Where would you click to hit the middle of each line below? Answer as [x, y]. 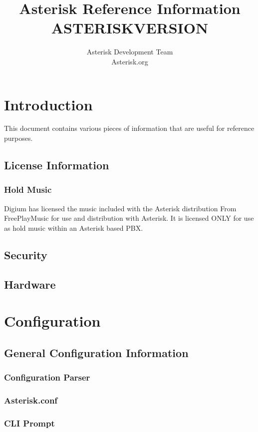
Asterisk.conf [31, 400]
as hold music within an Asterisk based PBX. [74, 227]
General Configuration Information [96, 352]
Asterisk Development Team [130, 52]
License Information [57, 165]
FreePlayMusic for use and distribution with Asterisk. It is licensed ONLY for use [129, 218]
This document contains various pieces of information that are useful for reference [129, 128]
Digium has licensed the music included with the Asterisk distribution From [120, 208]
